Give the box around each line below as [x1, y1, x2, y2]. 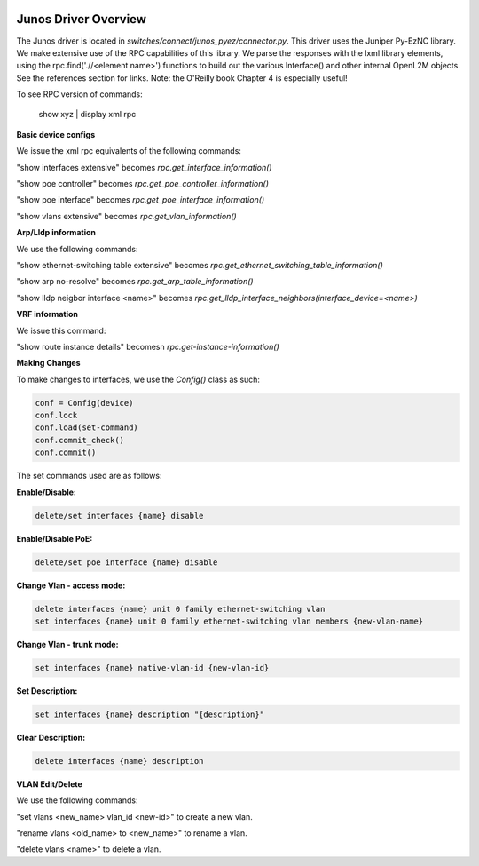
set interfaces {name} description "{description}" [35, 709, 265, 719]
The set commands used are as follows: [16, 471, 162, 481]
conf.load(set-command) [35, 423, 139, 433]
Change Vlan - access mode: [16, 580, 126, 591]
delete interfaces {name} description [35, 756, 204, 766]
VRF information [16, 309, 79, 320]
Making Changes [16, 358, 81, 369]
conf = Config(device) [35, 398, 134, 408]
